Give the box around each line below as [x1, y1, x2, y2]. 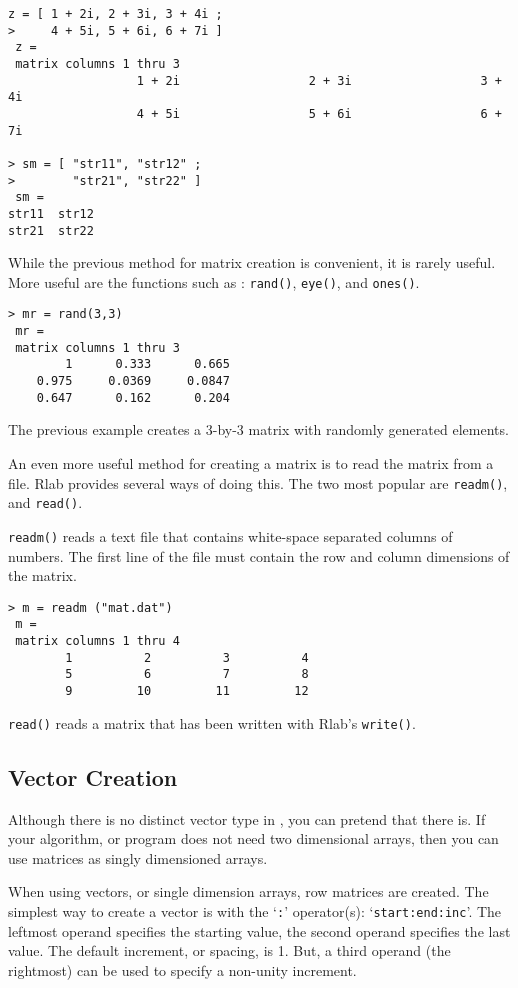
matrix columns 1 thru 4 [15, 634, 180, 649]
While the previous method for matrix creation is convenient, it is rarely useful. [8, 252, 496, 273]
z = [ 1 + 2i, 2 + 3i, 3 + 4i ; [8, 7, 223, 21]
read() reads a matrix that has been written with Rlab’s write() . [8, 712, 416, 733]
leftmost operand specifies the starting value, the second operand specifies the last [8, 920, 511, 941]
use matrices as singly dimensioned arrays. [8, 847, 268, 868]
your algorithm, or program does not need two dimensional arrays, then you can [8, 828, 499, 849]
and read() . [8, 492, 83, 513]
